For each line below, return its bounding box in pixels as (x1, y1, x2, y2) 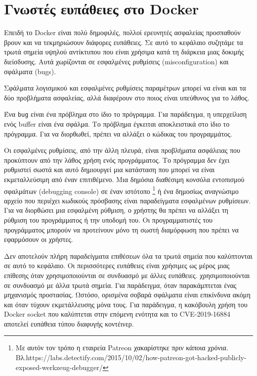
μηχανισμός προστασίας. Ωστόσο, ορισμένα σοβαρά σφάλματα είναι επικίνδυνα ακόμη (4, 289, 251, 300)
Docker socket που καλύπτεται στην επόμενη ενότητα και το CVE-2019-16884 (4, 309, 231, 319)
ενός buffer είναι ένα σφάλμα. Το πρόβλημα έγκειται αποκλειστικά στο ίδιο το (4, 118, 230, 129)
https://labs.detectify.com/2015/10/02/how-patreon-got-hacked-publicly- (26, 352, 247, 363)
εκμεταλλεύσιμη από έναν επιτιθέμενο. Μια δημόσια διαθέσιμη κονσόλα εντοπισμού (4, 174, 245, 184)
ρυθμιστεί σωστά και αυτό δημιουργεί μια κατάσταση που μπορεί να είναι (4, 164, 215, 175)
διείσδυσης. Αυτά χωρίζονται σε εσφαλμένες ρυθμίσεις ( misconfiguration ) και (4, 56, 229, 66)
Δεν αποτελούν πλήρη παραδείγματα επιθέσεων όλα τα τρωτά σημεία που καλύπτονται (4, 250, 253, 261)
